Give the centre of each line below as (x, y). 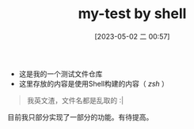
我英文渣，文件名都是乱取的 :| (75, 100)
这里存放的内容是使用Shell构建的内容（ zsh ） (94, 83)
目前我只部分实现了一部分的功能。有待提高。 (80, 117)
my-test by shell (132, 14)
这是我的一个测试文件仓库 (61, 74)
